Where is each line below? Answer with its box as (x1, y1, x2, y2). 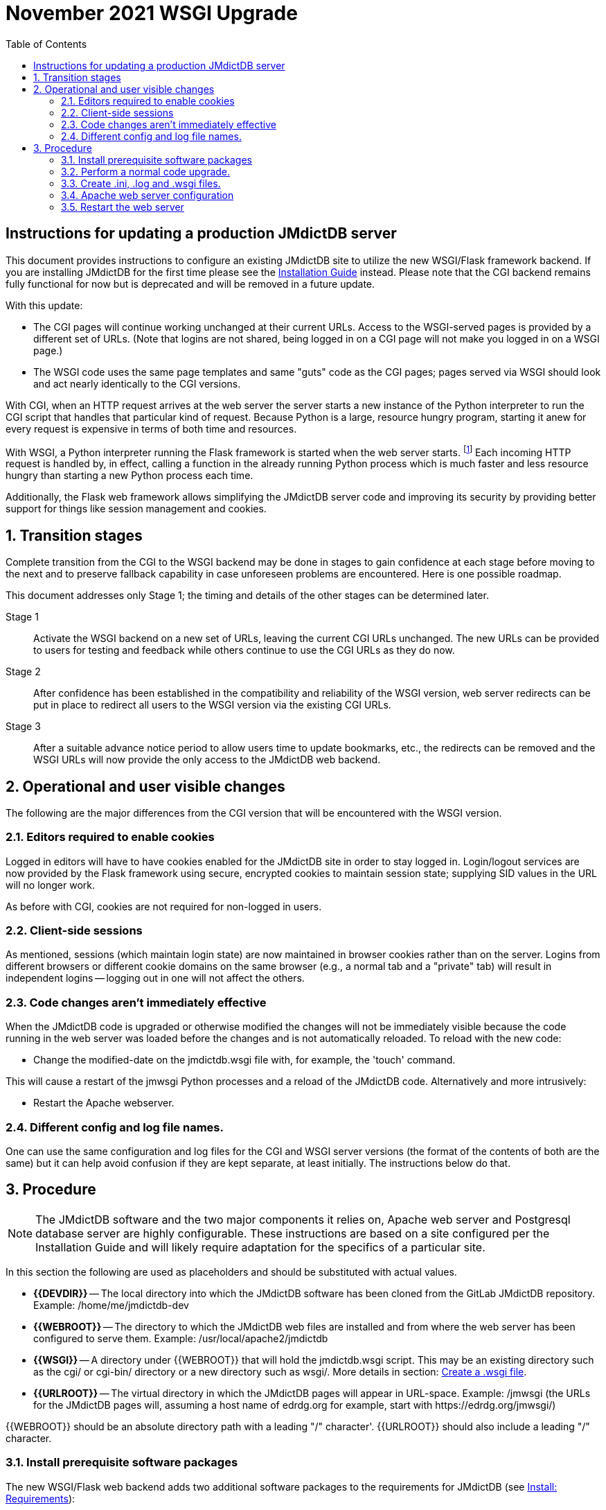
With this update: (6, 299, 83, 311)
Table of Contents (6, 37, 87, 50)
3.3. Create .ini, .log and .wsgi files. (61, 177, 221, 189)
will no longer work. (6, 878, 95, 891)
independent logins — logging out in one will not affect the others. (6, 972, 305, 984)
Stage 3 (6, 720, 41, 733)
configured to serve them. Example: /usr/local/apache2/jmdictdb (33, 1332, 328, 1344)
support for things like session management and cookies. (6, 503, 267, 515)
